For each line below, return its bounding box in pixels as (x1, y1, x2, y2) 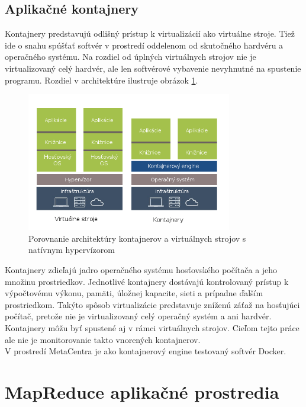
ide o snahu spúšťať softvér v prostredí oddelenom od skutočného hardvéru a (5, 39, 284, 51)
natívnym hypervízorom (28, 243, 115, 256)
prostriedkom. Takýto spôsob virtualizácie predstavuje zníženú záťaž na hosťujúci (5, 298, 300, 310)
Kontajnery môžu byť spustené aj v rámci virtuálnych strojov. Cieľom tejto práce (5, 321, 299, 334)
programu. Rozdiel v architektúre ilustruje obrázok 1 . (5, 73, 198, 86)
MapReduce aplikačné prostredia (5, 379, 279, 403)
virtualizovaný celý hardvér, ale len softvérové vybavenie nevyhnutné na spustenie (5, 62, 301, 74)
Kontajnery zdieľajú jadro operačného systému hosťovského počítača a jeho (5, 263, 278, 275)
